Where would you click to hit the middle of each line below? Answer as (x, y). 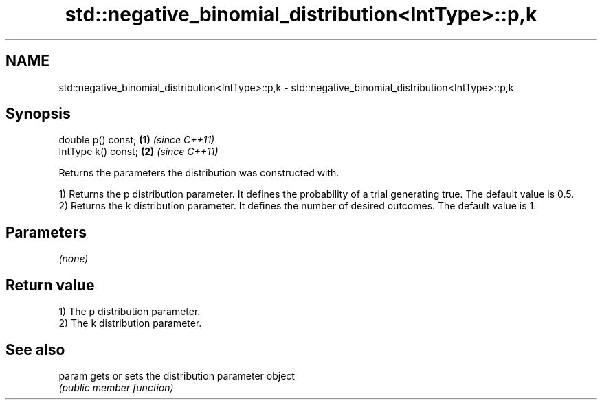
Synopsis (38, 114)
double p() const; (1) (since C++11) (137, 140)
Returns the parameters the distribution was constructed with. (199, 173)
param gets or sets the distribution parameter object (177, 375)
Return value (50, 285)
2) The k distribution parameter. (130, 323)
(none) (74, 259)
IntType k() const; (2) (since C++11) (138, 152)
